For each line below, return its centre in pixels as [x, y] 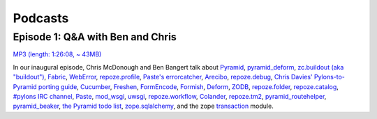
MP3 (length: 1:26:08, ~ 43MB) [57, 54]
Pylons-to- [330, 77]
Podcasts [41, 18]
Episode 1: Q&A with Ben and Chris [95, 37]
